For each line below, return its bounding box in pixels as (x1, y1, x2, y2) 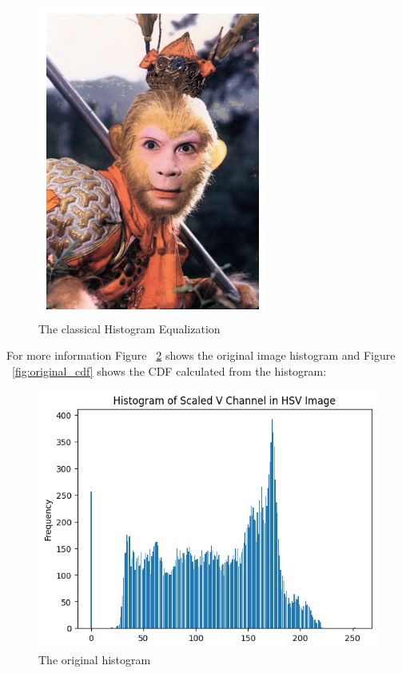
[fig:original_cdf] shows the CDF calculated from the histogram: (12, 362, 327, 379)
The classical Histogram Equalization (38, 320, 221, 336)
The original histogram (38, 651, 151, 667)
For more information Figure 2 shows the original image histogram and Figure (6, 347, 396, 364)
